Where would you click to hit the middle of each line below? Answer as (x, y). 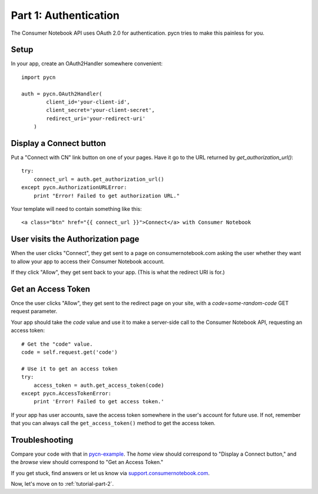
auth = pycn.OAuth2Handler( (62, 94)
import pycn (39, 77)
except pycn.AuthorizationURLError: (74, 188)
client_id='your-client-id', (88, 102)
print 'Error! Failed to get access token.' (99, 402)
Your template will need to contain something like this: (76, 209)
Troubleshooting (42, 440)
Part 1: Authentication (65, 15)
